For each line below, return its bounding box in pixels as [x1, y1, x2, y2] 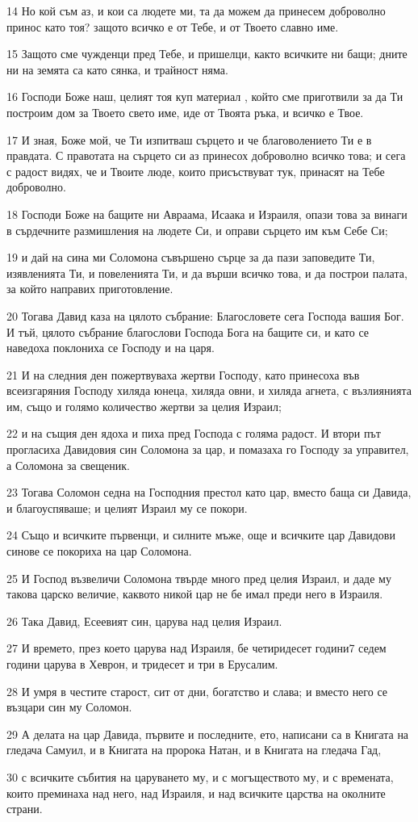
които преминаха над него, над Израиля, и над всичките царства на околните [6, 784, 386, 801]
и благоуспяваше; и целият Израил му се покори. [6, 499, 248, 516]
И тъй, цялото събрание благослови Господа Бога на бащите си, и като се [6, 323, 370, 340]
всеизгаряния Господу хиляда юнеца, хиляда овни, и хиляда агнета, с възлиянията [6, 382, 412, 399]
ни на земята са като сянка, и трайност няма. [6, 61, 228, 78]
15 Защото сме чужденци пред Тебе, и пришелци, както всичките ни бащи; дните [6, 45, 408, 62]
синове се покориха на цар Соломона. [6, 543, 192, 560]
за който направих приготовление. [6, 280, 173, 297]
